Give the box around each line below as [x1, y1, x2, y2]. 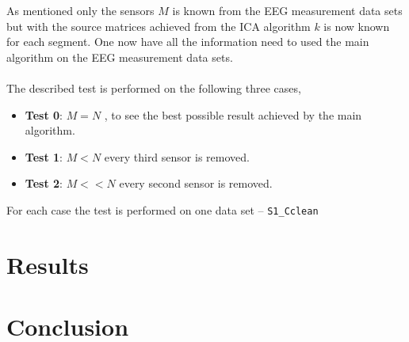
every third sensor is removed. [104, 148, 250, 165]
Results [6, 248, 89, 280]
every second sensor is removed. [119, 175, 273, 192]
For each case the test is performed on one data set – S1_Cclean [6, 201, 319, 218]
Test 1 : [25, 148, 63, 165]
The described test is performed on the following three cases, [6, 79, 301, 96]
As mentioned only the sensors [6, 2, 155, 18]
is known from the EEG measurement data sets [172, 2, 403, 18]
